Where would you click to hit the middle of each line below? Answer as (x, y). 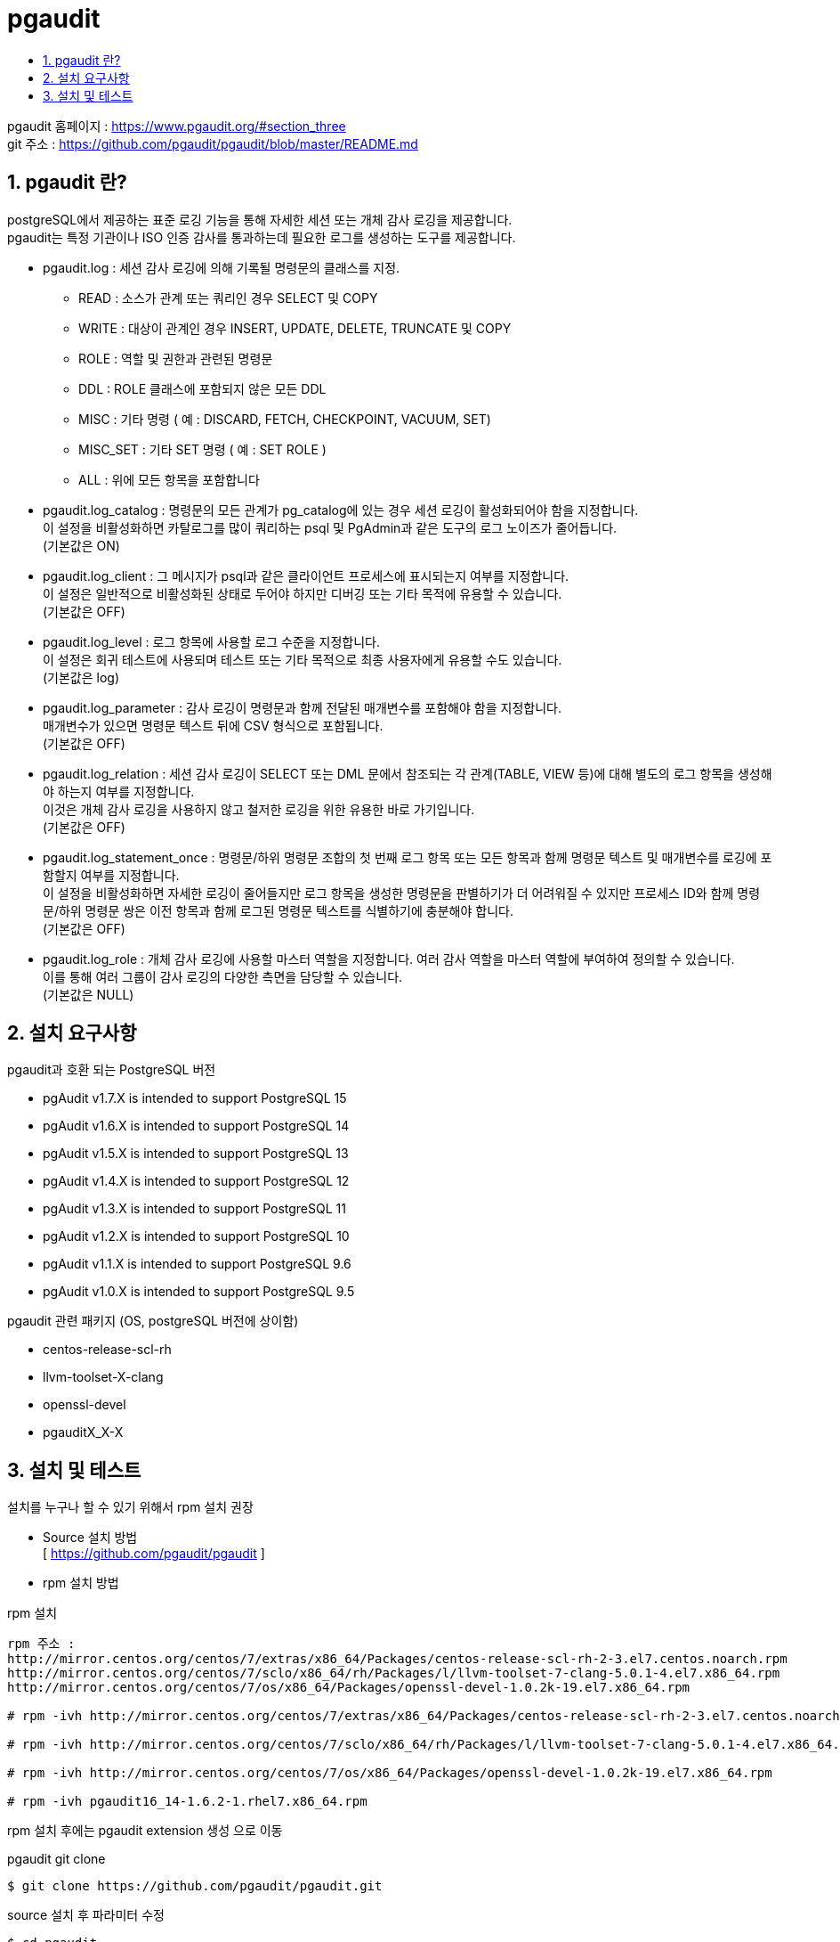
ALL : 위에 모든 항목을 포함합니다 (169, 479)
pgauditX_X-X (83, 1432)
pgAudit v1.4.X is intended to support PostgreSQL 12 (196, 1181)
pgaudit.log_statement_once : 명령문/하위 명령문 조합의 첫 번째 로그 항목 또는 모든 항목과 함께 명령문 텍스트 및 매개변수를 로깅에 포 (408, 857)
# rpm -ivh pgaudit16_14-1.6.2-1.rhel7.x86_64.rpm (187, 1802)
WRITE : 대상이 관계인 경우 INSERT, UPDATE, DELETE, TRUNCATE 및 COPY (295, 328)
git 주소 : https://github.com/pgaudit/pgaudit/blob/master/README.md (213, 143)
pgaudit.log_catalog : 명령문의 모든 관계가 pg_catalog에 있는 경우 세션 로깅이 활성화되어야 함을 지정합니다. (341, 510)
